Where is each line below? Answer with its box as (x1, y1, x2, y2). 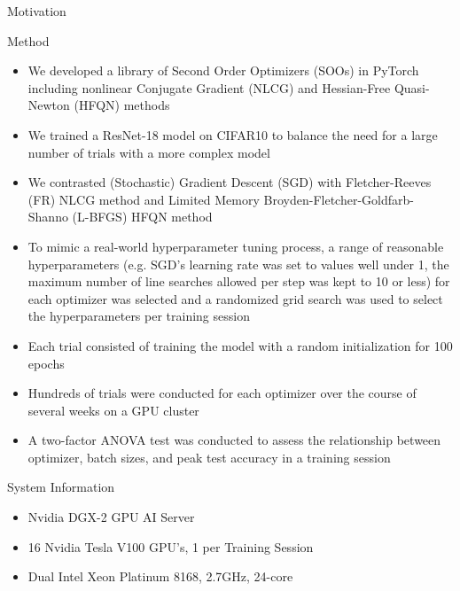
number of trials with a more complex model (27, 143, 270, 161)
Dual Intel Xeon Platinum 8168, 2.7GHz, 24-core (27, 567, 293, 586)
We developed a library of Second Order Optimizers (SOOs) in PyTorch (27, 61, 419, 80)
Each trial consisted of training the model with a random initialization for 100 (27, 336, 453, 354)
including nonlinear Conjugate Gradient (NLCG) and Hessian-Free (27, 78, 391, 97)
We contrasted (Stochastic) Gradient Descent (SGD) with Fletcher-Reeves (27, 173, 432, 191)
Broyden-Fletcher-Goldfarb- (263, 190, 414, 208)
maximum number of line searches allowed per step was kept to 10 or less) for (27, 272, 450, 291)
